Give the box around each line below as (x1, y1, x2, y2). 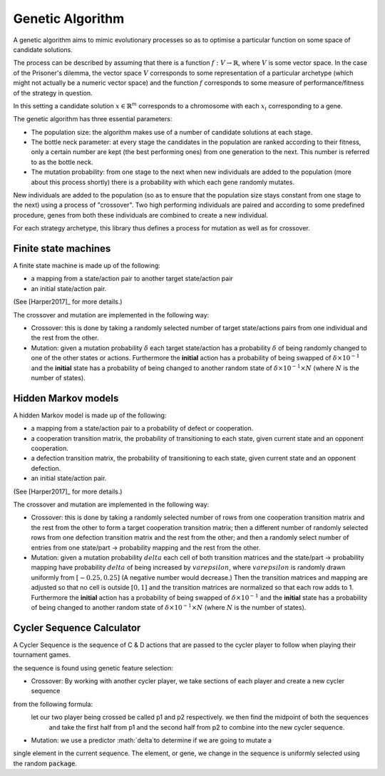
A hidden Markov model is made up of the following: (13, 411, 167, 419)
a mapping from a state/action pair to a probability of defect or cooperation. (31, 424, 254, 433)
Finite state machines (13, 242, 111, 255)
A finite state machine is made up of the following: (13, 261, 160, 270)
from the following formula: (13, 700, 93, 708)
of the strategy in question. (13, 88, 93, 97)
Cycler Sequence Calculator (13, 621, 141, 634)
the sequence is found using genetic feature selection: (13, 663, 174, 672)
